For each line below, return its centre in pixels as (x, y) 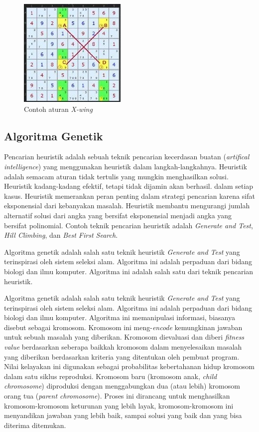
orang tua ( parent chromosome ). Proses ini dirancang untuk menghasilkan (117, 396)
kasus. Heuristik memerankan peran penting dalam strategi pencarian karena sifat (129, 196)
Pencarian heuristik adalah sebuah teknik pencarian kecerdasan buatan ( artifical (127, 157)
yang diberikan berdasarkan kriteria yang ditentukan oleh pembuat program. (122, 356)
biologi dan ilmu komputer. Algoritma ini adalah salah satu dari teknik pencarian (129, 271)
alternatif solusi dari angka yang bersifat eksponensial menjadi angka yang (118, 215)
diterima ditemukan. (35, 425)
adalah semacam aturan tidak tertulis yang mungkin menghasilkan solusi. (116, 176)
